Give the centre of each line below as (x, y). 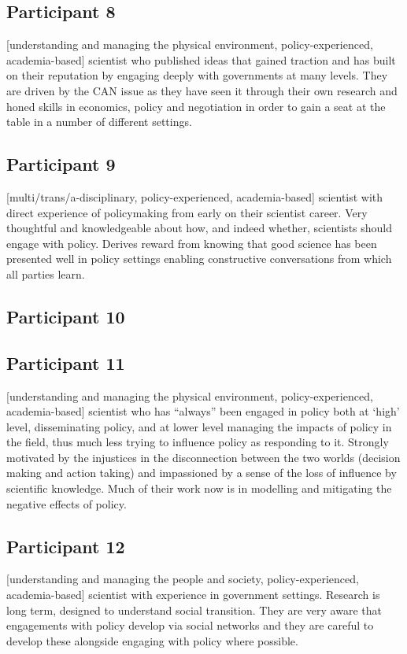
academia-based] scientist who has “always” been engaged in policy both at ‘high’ (203, 411)
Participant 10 (66, 316)
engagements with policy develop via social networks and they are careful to (190, 625)
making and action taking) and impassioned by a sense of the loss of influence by (202, 473)
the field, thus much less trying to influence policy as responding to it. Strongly (198, 442)
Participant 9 (61, 164)
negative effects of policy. (67, 503)
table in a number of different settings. (99, 122)
